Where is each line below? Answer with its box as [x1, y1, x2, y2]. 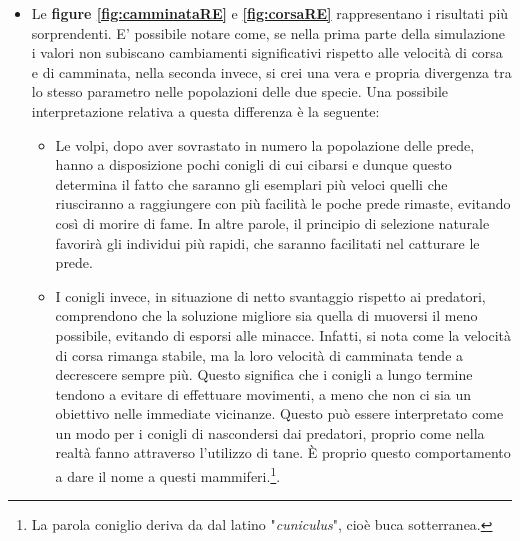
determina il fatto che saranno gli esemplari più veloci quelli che [55, 173, 448, 194]
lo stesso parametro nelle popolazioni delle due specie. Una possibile [31, 81, 449, 102]
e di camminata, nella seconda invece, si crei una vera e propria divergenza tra [31, 61, 512, 82]
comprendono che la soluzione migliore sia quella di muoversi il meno [55, 305, 478, 326]
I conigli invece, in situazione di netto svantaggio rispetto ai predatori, [55, 285, 486, 306]
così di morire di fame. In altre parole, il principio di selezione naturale [55, 212, 490, 233]
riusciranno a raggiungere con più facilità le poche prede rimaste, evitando [55, 193, 511, 214]
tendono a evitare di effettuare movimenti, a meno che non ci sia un [55, 383, 472, 404]
